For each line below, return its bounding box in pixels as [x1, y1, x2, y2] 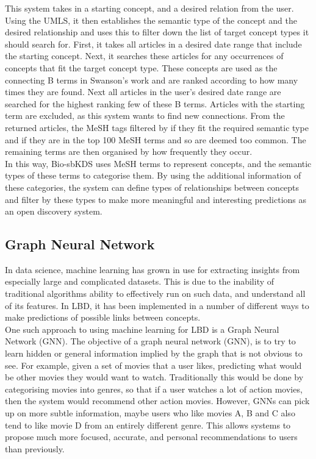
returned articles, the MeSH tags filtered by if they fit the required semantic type [5, 121, 309, 133]
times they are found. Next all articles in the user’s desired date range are [5, 85, 281, 98]
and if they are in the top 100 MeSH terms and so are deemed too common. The [5, 133, 306, 146]
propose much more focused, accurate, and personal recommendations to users [5, 430, 298, 443]
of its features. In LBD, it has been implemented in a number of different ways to [5, 299, 309, 311]
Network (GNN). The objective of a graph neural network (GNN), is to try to [5, 335, 296, 347]
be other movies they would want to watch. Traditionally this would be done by [5, 371, 304, 383]
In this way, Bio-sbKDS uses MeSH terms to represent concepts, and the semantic [5, 157, 312, 169]
